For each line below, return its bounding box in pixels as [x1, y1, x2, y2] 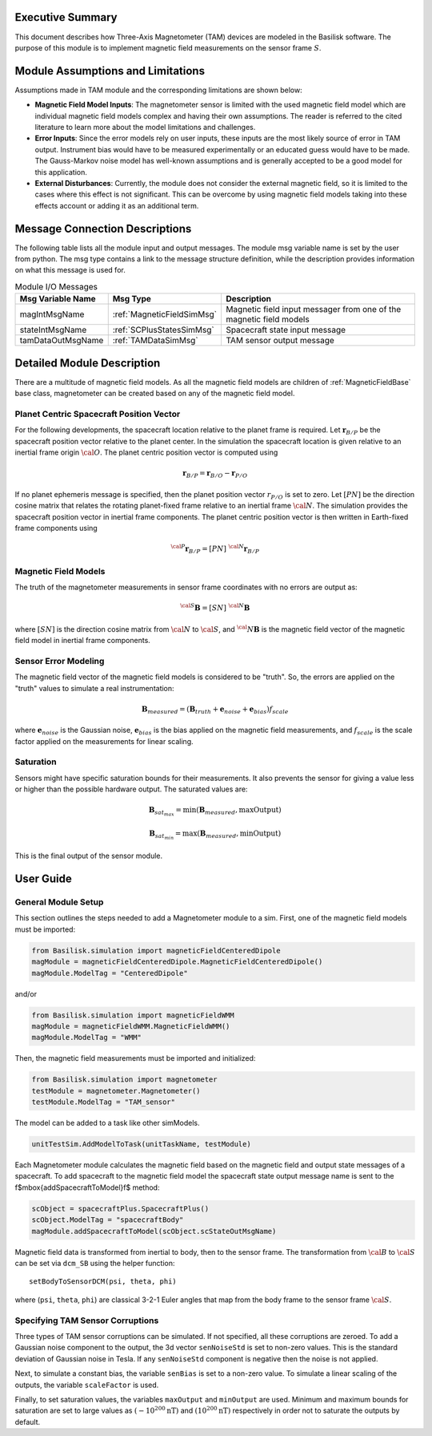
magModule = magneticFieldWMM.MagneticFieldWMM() [31, 1022, 230, 1030]
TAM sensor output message [225, 335, 335, 346]
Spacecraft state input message [225, 325, 346, 336]
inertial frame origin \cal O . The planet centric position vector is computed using [14, 447, 278, 457]
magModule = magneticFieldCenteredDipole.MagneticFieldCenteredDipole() [31, 957, 323, 966]
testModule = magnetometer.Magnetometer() [31, 1086, 201, 1095]
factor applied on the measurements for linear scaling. [14, 736, 194, 746]
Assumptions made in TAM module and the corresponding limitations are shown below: [14, 85, 303, 95]
